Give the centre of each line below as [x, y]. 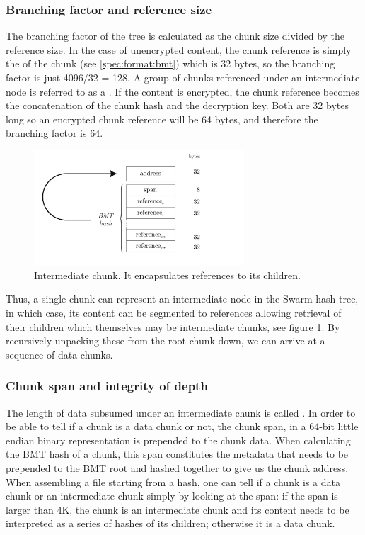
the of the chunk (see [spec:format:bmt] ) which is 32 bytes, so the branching [170, 63]
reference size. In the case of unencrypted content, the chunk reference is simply [179, 49]
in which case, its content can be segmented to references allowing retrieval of [174, 313]
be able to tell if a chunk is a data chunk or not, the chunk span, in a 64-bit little [182, 426]
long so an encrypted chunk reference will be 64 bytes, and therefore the [162, 119]
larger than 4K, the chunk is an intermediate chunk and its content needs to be [178, 509]
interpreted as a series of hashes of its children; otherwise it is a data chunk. [170, 523]
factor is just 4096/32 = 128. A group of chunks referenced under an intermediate [183, 77]
